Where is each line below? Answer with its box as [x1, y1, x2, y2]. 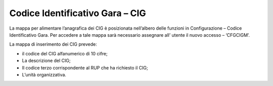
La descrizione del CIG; [22, 58, 71, 64]
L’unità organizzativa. [22, 71, 67, 77]
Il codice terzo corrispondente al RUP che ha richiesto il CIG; [22, 64, 149, 70]
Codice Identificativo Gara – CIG [9, 8, 146, 19]
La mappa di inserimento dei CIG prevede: [9, 41, 97, 47]
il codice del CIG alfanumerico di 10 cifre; [22, 50, 108, 56]
